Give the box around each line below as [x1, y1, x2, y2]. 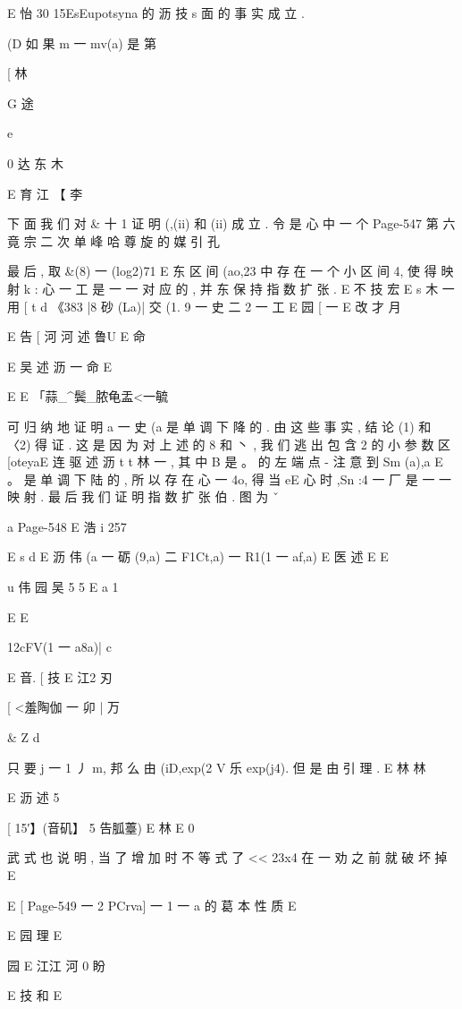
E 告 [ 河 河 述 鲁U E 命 [7, 327, 146, 346]
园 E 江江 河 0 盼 [7, 955, 105, 974]
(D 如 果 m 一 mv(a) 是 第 [7, 33, 156, 52]
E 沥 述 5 [7, 788, 60, 807]
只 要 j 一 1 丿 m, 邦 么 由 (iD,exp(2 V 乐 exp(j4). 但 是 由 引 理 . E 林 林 [7, 757, 426, 776]
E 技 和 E [7, 986, 63, 1005]
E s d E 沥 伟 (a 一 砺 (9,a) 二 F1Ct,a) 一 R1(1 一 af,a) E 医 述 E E [7, 547, 389, 566]
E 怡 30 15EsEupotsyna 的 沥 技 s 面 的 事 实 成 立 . [7, 4, 305, 21]
